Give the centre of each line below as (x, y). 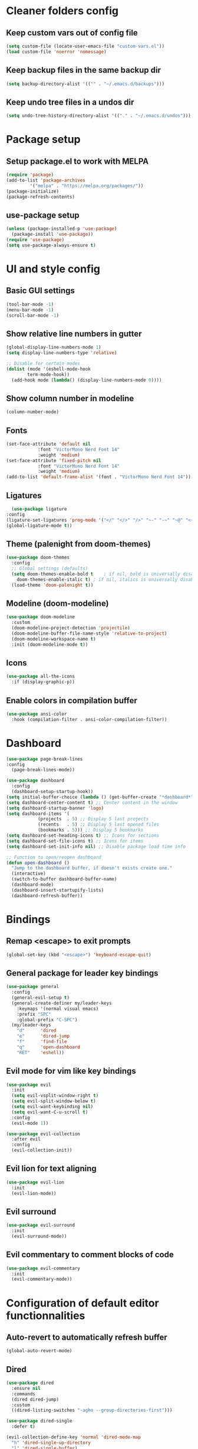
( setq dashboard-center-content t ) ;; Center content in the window (92, 803)
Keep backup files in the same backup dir (83, 70)
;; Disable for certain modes (43, 363)
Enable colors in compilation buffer (72, 701)
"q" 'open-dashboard (49, 1047)
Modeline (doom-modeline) (57, 603)
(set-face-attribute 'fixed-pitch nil (54, 460)
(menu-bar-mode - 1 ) (30, 310)
